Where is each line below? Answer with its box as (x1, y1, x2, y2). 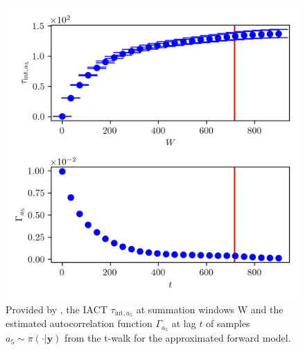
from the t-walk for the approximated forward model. (64, 331, 291, 345)
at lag (171, 316, 196, 331)
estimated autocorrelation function (6, 316, 152, 331)
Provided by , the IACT (6, 301, 107, 316)
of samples (206, 316, 250, 331)
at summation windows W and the (136, 301, 284, 316)
